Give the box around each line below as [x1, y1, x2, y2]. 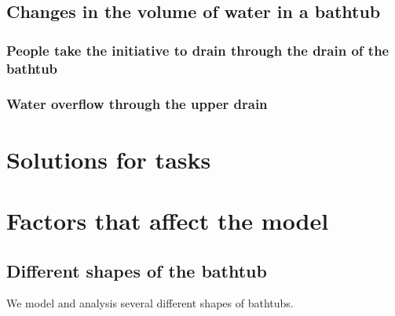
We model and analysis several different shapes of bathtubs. [6, 295, 294, 311]
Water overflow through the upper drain [6, 94, 268, 114]
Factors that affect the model [6, 204, 329, 236]
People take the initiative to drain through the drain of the [6, 40, 390, 60]
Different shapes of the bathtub [6, 258, 267, 282]
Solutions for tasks [6, 143, 211, 175]
